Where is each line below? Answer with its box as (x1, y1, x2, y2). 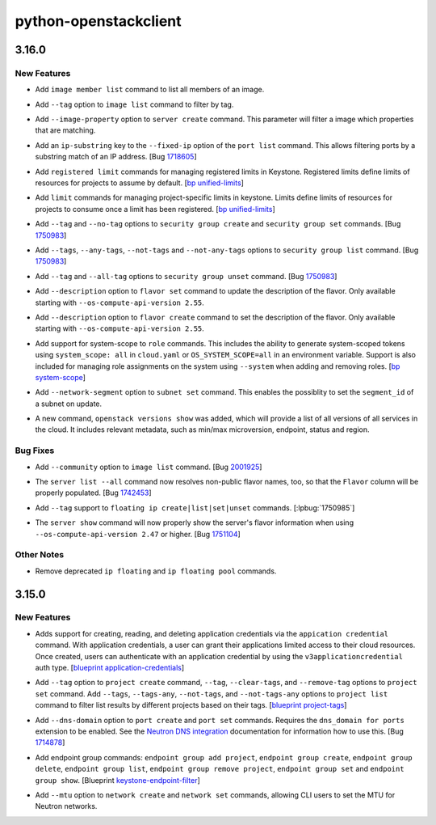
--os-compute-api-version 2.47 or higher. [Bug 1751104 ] (35, 529, 241, 539)
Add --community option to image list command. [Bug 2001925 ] (35, 462, 262, 472)
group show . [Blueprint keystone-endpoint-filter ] (35, 775, 201, 785)
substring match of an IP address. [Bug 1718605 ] (35, 152, 197, 162)
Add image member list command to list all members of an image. (35, 85, 265, 95)
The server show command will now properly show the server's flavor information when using (35, 518, 354, 527)
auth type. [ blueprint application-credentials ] (35, 663, 185, 673)
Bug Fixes (15, 445, 55, 456)
